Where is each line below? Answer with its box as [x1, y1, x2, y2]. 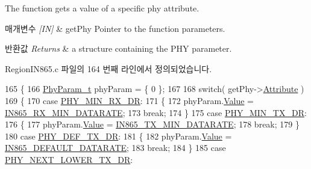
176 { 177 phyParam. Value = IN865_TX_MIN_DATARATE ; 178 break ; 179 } [5, 118, 300, 131]
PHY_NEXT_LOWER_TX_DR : [5, 153, 133, 165]
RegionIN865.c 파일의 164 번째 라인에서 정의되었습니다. [5, 62, 212, 75]
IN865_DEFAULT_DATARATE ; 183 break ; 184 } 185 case [5, 141, 226, 154]
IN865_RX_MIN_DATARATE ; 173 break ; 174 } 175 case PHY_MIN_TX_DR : [5, 106, 307, 118]
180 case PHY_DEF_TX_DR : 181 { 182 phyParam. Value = [5, 129, 232, 142]
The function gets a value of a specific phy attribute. [5, 2, 199, 14]
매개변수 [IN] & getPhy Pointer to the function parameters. [5, 22, 225, 34]
